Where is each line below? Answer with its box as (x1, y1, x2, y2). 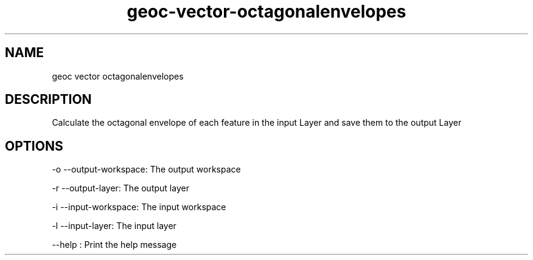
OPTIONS (5, 138, 63, 154)
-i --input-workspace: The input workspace (52, 202, 226, 213)
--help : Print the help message (52, 239, 177, 250)
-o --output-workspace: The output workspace (52, 164, 241, 175)
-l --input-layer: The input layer (52, 221, 176, 231)
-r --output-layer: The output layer (52, 183, 189, 194)
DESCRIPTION (5, 92, 92, 108)
